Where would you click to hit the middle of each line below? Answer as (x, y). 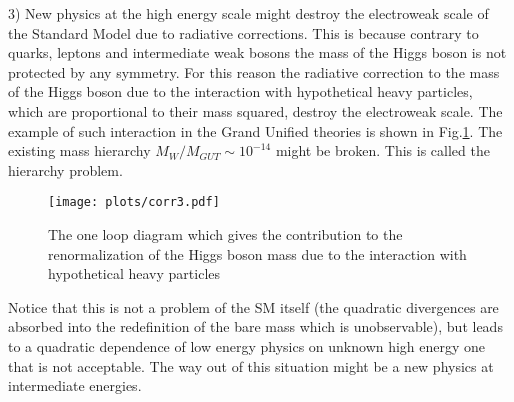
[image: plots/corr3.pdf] (134, 202)
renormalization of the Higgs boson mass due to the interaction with (257, 253)
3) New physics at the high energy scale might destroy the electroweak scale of (248, 13)
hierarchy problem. (65, 169)
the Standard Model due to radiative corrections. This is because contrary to (243, 32)
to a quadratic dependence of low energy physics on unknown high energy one (247, 345)
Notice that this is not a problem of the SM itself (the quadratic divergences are (253, 306)
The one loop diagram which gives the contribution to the (225, 234)
